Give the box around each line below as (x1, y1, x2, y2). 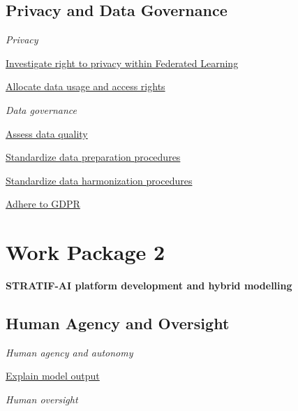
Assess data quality (6, 126, 88, 140)
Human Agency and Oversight (6, 312, 230, 334)
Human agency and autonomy (6, 345, 133, 359)
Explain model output (6, 368, 100, 383)
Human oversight (6, 392, 78, 407)
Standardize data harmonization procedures (6, 173, 193, 187)
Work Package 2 (6, 238, 165, 266)
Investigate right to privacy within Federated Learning (6, 55, 239, 70)
